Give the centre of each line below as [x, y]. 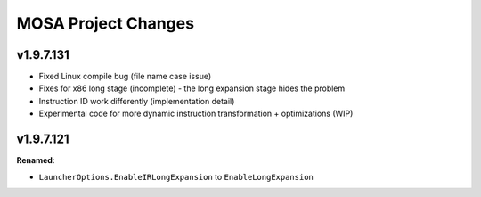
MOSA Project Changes [106, 23]
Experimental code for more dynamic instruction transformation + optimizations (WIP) [196, 114]
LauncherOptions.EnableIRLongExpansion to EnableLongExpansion [176, 176]
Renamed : [36, 160]
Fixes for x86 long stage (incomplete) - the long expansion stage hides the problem [192, 88]
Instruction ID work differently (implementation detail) [137, 101]
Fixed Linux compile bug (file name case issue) [125, 77]
